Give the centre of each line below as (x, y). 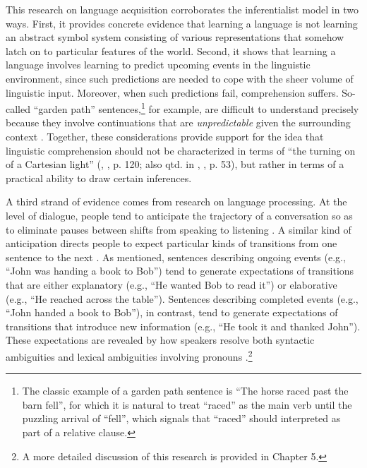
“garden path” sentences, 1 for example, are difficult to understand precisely (196, 108)
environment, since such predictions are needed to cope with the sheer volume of (180, 78)
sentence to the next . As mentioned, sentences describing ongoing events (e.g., (176, 257)
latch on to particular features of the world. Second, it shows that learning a (171, 50)
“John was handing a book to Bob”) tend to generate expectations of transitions (180, 271)
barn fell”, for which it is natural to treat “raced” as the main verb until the (187, 404)
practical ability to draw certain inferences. (99, 178)
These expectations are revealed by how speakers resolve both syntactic (160, 340)
